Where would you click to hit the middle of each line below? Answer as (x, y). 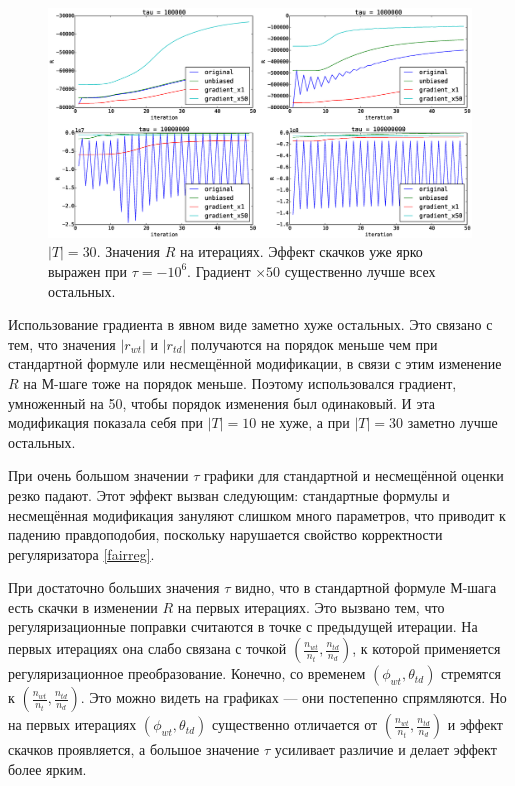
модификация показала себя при (106, 422)
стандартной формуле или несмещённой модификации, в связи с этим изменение (255, 363)
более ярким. (47, 768)
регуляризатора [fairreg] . (81, 553)
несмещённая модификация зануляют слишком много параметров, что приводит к (257, 514)
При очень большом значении (98, 475)
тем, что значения (62, 343)
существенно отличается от (294, 724)
